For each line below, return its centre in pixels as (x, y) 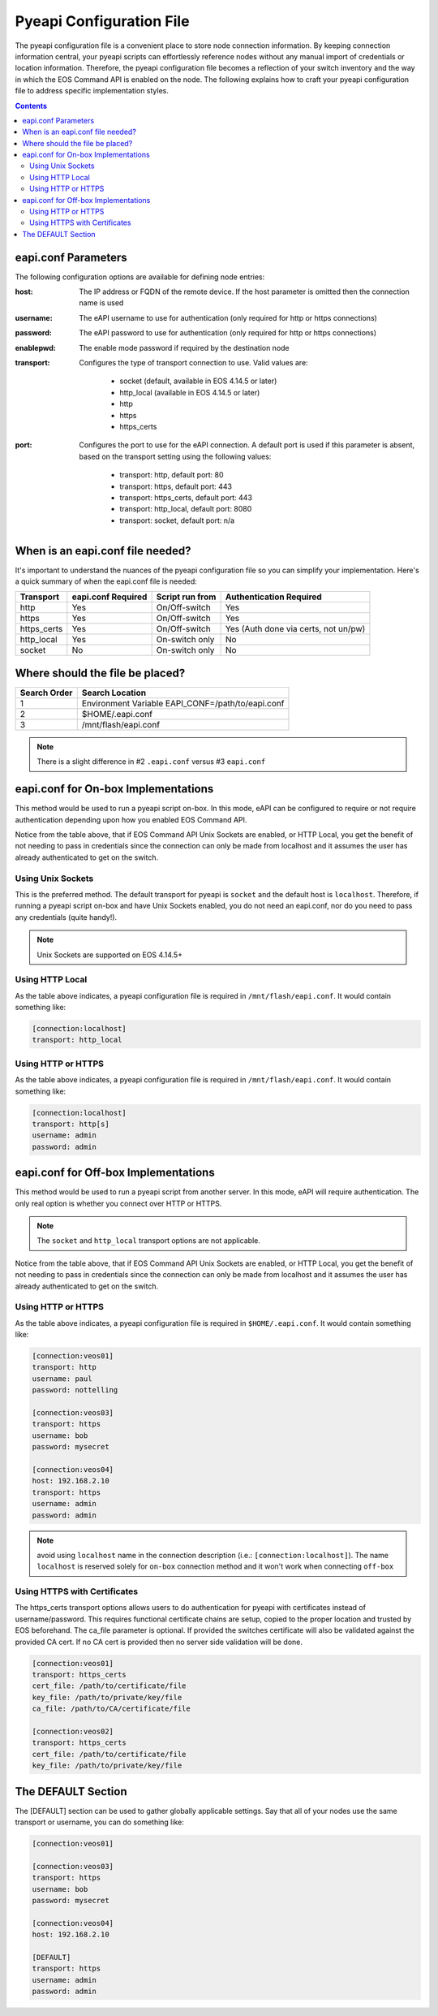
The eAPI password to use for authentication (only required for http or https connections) (228, 333)
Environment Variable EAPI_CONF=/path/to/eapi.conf (183, 703)
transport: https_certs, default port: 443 (186, 497)
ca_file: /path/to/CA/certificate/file (111, 1709)
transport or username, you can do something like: (99, 1822)
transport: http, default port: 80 (172, 475)
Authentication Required (273, 597)
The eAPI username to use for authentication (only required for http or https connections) (228, 317)
